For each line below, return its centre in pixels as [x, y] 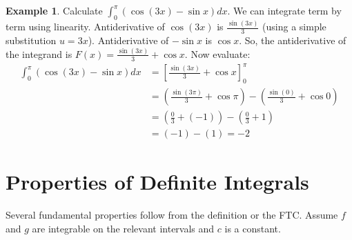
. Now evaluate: [217, 53]
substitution [31, 40]
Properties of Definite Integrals [157, 182]
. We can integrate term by [284, 10]
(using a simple [294, 27]
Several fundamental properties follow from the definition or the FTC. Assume [172, 215]
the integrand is [39, 53]
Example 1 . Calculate [54, 10]
